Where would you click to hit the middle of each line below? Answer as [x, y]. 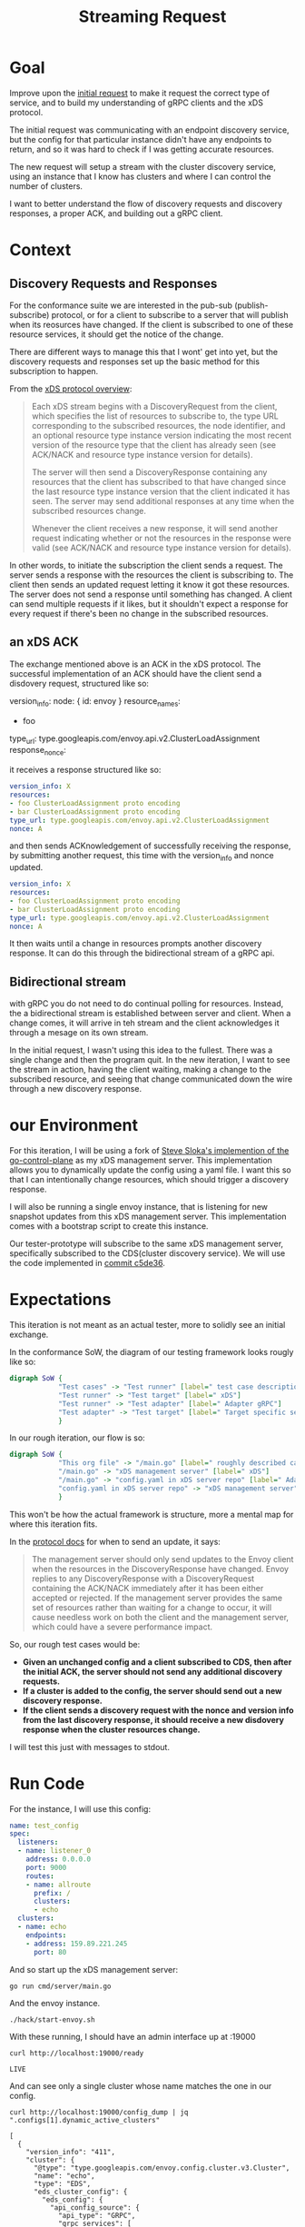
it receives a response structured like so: [85, 770]
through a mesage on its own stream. [79, 1033]
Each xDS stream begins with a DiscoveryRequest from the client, [154, 406]
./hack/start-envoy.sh [52, 2019]
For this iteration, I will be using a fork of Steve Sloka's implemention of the [149, 1151]
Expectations [60, 1300]
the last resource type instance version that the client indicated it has [161, 491]
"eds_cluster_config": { [80, 2192]
